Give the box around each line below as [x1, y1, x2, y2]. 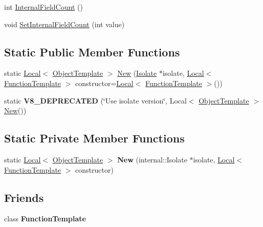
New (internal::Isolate [117, 154, 187, 164]
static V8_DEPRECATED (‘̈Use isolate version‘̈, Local [4, 95, 187, 106]
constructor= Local [75, 77, 134, 88]
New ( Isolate [117, 68, 157, 78]
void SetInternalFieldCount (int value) [4, 18, 125, 29]
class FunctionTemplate [4, 213, 86, 224]
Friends [4, 189, 44, 205]
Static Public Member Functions [4, 44, 180, 59]
